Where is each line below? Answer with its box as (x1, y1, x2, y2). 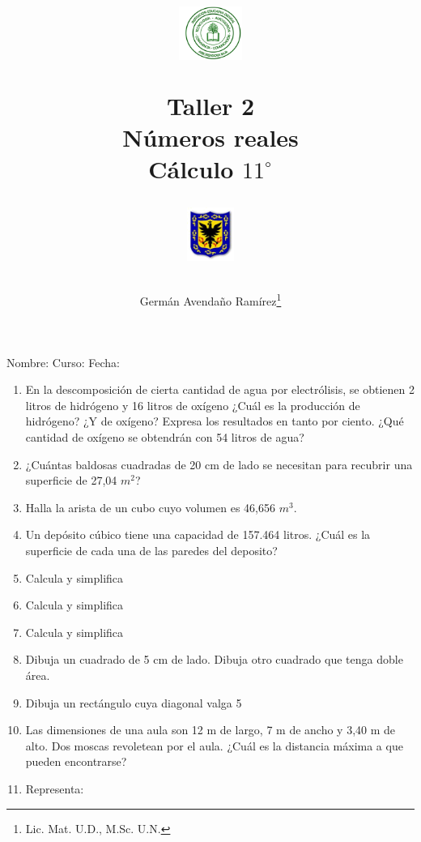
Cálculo (148, 152, 234, 185)
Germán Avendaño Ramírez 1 (139, 290, 282, 310)
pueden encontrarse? (25, 753, 127, 770)
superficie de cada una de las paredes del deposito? (25, 542, 278, 558)
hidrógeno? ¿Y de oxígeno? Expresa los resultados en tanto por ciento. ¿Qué (25, 412, 404, 430)
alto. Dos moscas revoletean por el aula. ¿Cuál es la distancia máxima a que (25, 737, 403, 754)
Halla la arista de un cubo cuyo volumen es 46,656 (25, 498, 275, 515)
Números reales (122, 120, 299, 153)
